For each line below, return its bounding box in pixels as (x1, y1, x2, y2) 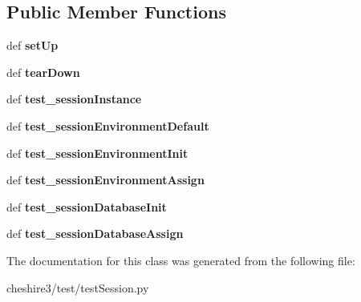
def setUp (6, 37, 59, 54)
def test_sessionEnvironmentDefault (6, 117, 209, 134)
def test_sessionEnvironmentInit (6, 144, 189, 161)
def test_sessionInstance (6, 91, 142, 107)
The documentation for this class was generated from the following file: (6, 252, 355, 268)
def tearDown (6, 63, 80, 80)
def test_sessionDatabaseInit (6, 198, 167, 215)
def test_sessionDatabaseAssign (6, 225, 184, 242)
